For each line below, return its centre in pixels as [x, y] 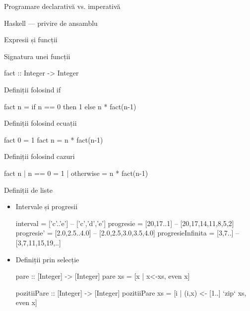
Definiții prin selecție [47, 259]
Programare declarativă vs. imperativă [62, 6]
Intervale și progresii [47, 206]
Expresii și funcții [31, 39]
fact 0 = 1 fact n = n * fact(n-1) [54, 139]
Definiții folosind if [32, 89]
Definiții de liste [28, 190]
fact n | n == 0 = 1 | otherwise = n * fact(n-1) [76, 173]
